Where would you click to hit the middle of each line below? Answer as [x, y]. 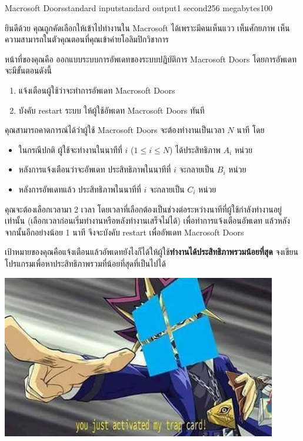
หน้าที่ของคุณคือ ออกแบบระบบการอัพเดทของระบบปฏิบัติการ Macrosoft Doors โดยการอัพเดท [151, 59]
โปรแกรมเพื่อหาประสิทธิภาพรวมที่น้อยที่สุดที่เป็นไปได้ [85, 263]
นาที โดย [251, 130]
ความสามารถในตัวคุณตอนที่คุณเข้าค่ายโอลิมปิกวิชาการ [87, 39]
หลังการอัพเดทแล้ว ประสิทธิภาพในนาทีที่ [80, 189]
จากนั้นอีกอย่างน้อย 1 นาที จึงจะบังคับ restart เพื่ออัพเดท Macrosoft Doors [124, 232]
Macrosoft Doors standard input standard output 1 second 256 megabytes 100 [139, 8]
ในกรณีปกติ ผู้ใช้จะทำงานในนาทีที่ [70, 149]
